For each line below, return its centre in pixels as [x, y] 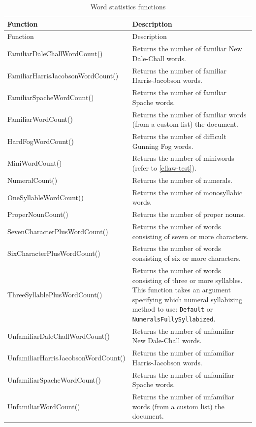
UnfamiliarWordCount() [44, 406]
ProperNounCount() [38, 214]
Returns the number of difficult [179, 136]
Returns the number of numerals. [182, 180]
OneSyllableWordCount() [46, 197]
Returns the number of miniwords [183, 158]
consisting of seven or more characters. [190, 236]
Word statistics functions [128, 6]
